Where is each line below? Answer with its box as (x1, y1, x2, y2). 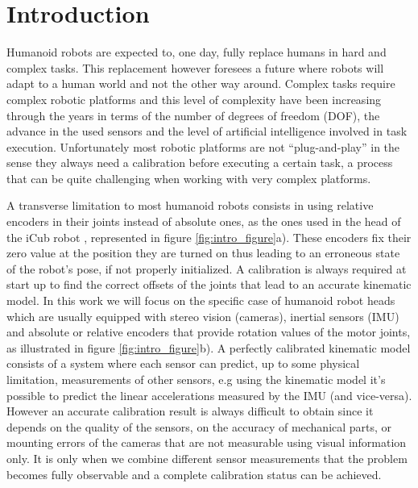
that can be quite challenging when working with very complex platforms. (6, 169, 371, 186)
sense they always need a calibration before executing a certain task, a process (6, 154, 393, 171)
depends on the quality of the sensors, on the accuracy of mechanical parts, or (6, 418, 392, 435)
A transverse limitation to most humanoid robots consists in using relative (6, 197, 374, 214)
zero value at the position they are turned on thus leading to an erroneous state (6, 244, 400, 261)
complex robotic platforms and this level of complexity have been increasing (6, 90, 382, 107)
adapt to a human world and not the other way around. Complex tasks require (6, 75, 395, 92)
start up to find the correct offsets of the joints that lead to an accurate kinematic (6, 276, 412, 293)
